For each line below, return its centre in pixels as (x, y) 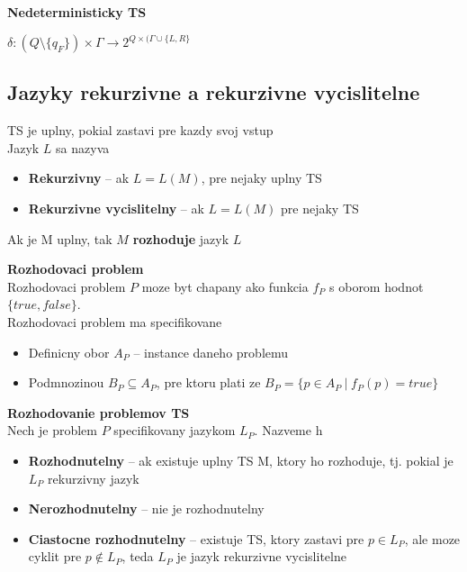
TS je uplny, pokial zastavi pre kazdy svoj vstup (140, 130)
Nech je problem (52, 430)
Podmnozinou (66, 382)
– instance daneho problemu (211, 352)
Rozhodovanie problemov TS (99, 412)
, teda (138, 556)
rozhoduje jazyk (181, 238)
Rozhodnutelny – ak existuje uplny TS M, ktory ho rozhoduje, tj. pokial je (241, 461)
